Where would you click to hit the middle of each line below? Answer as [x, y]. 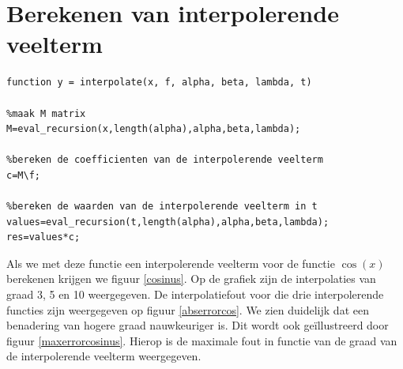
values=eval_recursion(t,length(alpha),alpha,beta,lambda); [168, 222]
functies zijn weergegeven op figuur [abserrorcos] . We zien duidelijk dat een [188, 309]
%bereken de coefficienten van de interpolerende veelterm [165, 160]
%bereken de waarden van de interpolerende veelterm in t [162, 207]
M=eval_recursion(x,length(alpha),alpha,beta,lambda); [154, 129]
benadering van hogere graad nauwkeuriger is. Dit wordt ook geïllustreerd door [198, 325]
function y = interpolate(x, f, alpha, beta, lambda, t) [159, 83]
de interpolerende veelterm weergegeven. [104, 356]
